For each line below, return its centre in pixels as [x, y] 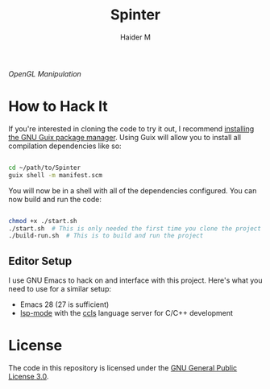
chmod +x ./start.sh [43, 221]
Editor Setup [40, 261]
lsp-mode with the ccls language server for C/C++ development [127, 313]
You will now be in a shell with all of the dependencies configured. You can [133, 190]
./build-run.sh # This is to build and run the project [106, 236]
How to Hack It [58, 107]
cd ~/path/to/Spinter [45, 168]
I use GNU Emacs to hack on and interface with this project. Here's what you [135, 280]
